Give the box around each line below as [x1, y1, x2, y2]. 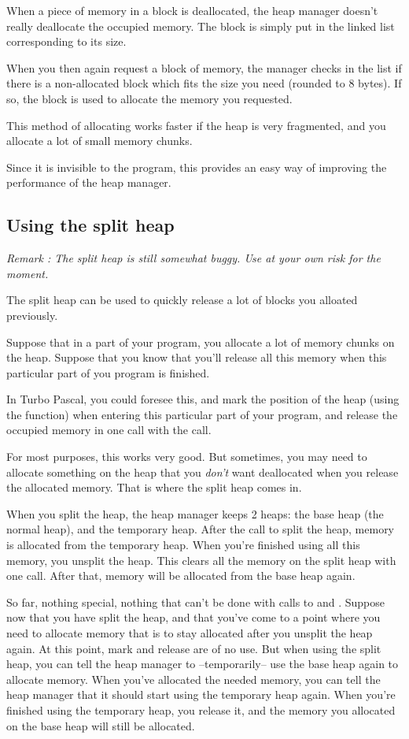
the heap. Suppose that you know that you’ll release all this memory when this [6, 349, 387, 366]
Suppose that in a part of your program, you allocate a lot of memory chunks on [6, 333, 395, 350]
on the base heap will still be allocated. [6, 717, 195, 733]
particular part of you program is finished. [6, 364, 210, 381]
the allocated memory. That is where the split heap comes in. [6, 479, 302, 496]
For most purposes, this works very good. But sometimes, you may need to [6, 448, 367, 465]
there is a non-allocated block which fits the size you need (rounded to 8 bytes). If [6, 75, 402, 91]
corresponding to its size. [6, 33, 127, 50]
